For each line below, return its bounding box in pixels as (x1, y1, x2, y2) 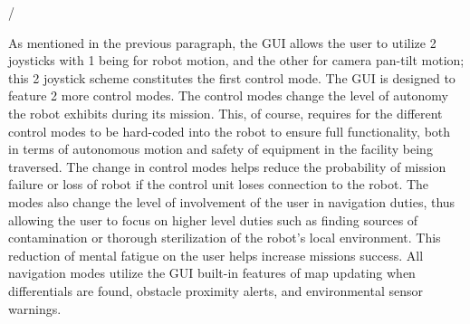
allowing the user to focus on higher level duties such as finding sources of (8, 210, 418, 229)
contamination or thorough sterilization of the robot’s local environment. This (8, 228, 441, 247)
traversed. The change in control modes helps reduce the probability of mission (8, 157, 446, 176)
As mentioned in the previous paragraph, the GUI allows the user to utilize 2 (8, 33, 436, 52)
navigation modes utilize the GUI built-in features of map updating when (8, 263, 416, 282)
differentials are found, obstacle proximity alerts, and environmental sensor (8, 281, 423, 300)
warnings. (8, 299, 62, 318)
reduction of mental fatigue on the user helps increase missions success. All (8, 245, 424, 264)
